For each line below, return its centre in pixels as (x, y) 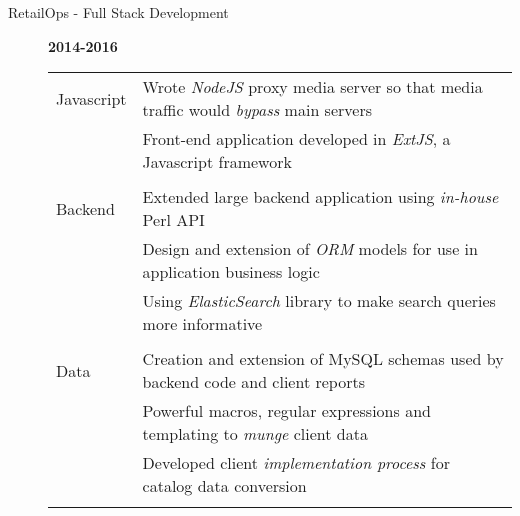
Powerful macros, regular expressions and (286, 411)
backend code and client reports (253, 382)
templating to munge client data (255, 434)
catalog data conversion (224, 486)
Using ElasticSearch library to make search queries (319, 301)
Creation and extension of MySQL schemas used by (323, 359)
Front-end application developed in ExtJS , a (296, 139)
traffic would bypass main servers (257, 110)
